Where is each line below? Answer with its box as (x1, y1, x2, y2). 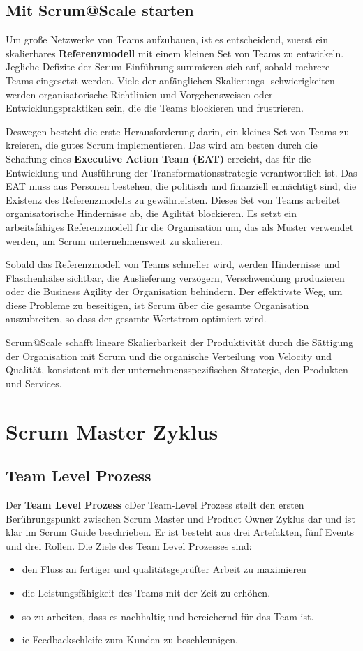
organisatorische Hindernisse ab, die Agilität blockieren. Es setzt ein (6, 206, 297, 220)
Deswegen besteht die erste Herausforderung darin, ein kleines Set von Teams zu (6, 124, 350, 138)
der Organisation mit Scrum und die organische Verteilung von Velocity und (6, 348, 332, 363)
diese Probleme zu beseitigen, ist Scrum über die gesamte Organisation (6, 297, 309, 312)
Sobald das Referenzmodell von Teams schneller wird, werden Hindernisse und (6, 257, 341, 271)
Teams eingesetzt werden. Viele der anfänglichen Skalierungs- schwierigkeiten (6, 73, 335, 87)
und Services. (6, 375, 62, 390)
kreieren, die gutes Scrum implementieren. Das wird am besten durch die (6, 137, 318, 152)
